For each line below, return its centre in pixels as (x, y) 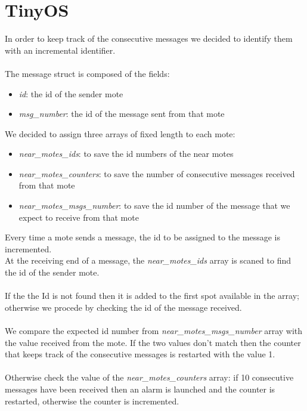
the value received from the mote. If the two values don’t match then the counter (153, 342)
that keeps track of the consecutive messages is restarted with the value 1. (140, 354)
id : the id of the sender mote (71, 93)
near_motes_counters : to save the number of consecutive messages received (157, 173)
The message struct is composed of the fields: (87, 73)
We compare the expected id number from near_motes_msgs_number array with (154, 330)
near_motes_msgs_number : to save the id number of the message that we (154, 205)
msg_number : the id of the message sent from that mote (122, 114)
